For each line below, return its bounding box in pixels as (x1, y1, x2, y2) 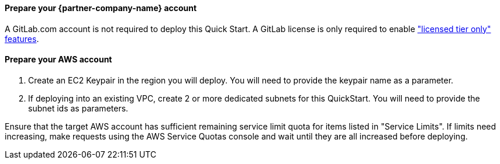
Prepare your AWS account (5, 54, 112, 65)
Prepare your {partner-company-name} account (5, 3, 197, 13)
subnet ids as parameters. (28, 103, 129, 113)
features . (5, 33, 39, 44)
